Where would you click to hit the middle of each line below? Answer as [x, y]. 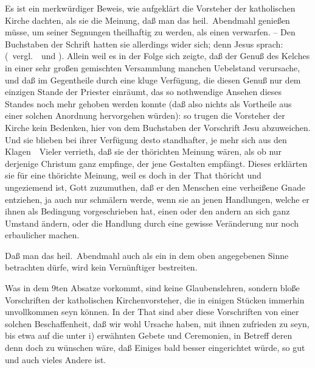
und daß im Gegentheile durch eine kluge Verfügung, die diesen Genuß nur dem [153, 80]
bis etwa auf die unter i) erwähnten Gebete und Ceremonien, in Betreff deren [149, 335]
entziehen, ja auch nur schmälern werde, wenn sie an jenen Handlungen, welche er [157, 199]
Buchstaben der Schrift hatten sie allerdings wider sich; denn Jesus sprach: [144, 44]
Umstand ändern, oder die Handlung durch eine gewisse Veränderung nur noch [152, 223]
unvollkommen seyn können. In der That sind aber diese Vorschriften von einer [152, 312]
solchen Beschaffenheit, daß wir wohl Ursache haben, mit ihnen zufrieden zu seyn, [157, 323]
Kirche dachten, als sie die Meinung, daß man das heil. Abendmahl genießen [147, 20]
